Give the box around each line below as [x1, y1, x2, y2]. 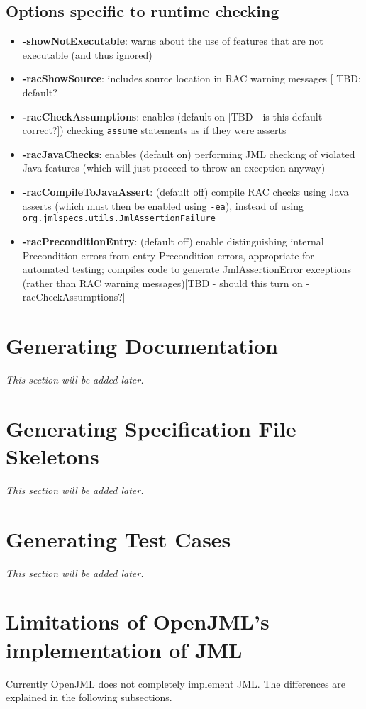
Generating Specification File [6, 413, 296, 442]
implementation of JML [6, 635, 243, 664]
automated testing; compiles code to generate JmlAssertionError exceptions [22, 262, 352, 277]
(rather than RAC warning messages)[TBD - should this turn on [22, 275, 303, 290]
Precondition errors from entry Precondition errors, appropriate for [22, 247, 314, 262]
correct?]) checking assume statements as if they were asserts [22, 123, 287, 138]
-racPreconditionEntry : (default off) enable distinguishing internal [22, 233, 324, 248]
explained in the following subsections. [6, 690, 172, 705]
